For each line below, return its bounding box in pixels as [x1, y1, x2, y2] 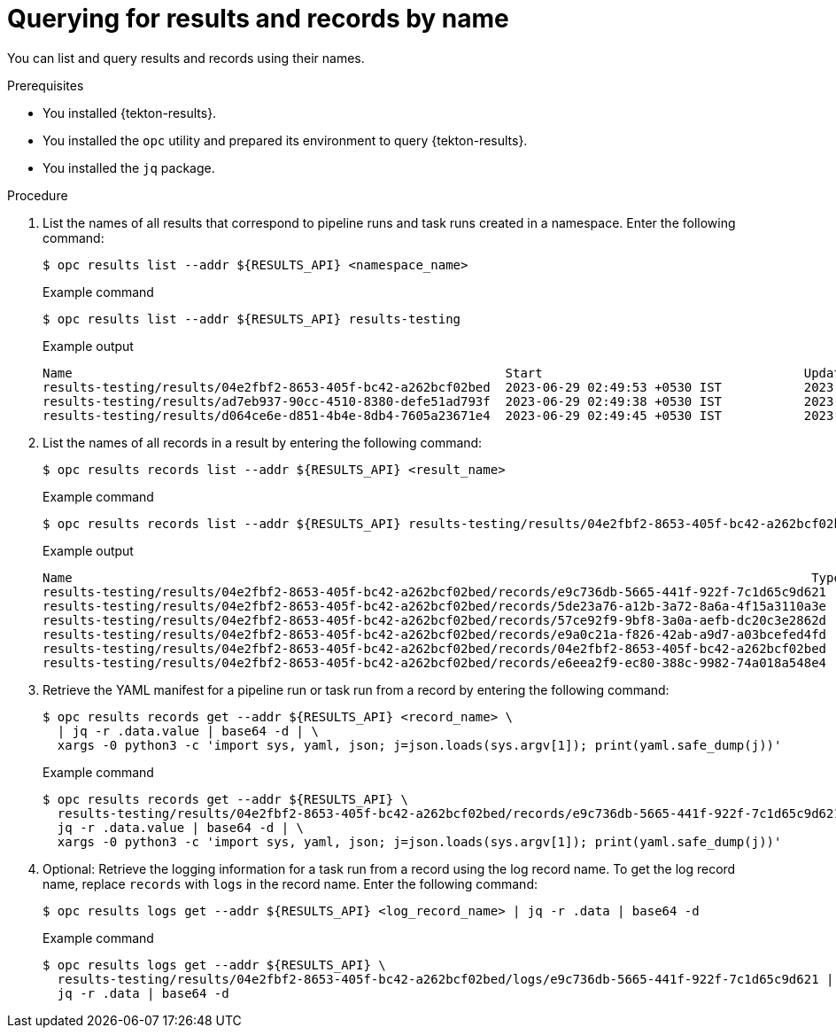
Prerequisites [7, 77, 84, 93]
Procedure [7, 187, 68, 203]
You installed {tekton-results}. [43, 105, 217, 121]
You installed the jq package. [43, 160, 215, 175]
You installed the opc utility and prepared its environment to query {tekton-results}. [43, 132, 528, 148]
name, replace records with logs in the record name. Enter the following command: [43, 875, 538, 891]
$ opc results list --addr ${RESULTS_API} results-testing [43, 311, 461, 326]
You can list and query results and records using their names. [7, 50, 365, 66]
